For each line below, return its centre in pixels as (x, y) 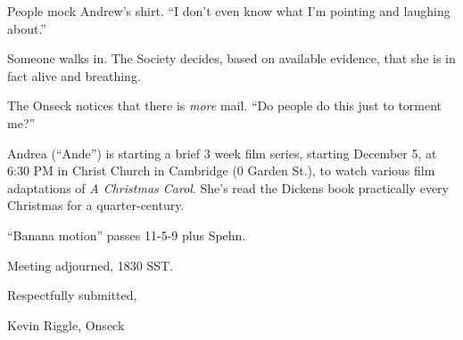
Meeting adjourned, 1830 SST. (90, 265)
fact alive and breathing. (74, 75)
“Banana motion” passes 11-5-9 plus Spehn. (127, 235)
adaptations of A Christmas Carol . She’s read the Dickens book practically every (228, 187)
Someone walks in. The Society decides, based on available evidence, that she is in (231, 58)
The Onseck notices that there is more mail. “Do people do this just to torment (225, 105)
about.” (27, 28)
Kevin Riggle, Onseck (66, 324)
